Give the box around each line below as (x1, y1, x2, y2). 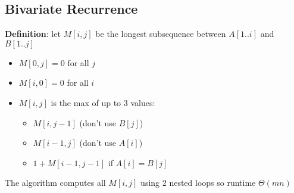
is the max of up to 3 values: (51, 96, 155, 108)
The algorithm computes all (5, 176, 106, 189)
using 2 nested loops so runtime (140, 176, 256, 189)
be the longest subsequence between (95, 27, 226, 40)
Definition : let (5, 27, 61, 40)
